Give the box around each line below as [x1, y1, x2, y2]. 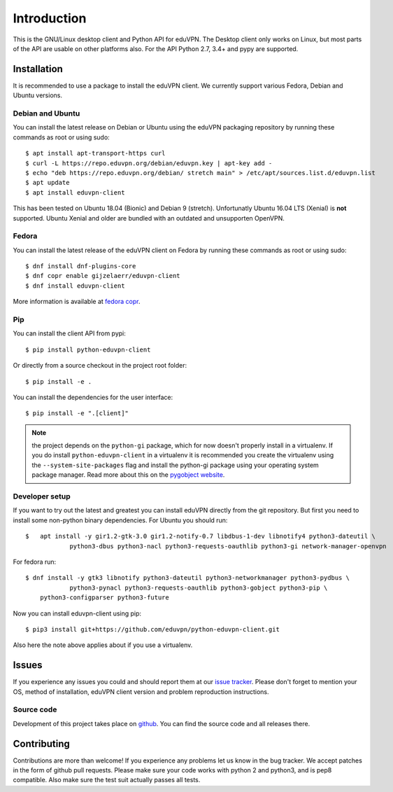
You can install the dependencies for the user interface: [13, 393, 173, 401]
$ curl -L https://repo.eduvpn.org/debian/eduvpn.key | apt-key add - [25, 159, 273, 167]
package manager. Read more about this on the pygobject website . [31, 471, 225, 479]
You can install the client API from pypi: [13, 329, 126, 338]
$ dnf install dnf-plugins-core [25, 263, 136, 270]
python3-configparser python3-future [39, 594, 169, 602]
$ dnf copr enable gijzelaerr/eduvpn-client [25, 272, 181, 280]
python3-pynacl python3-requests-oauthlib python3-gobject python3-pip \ [69, 583, 328, 592]
